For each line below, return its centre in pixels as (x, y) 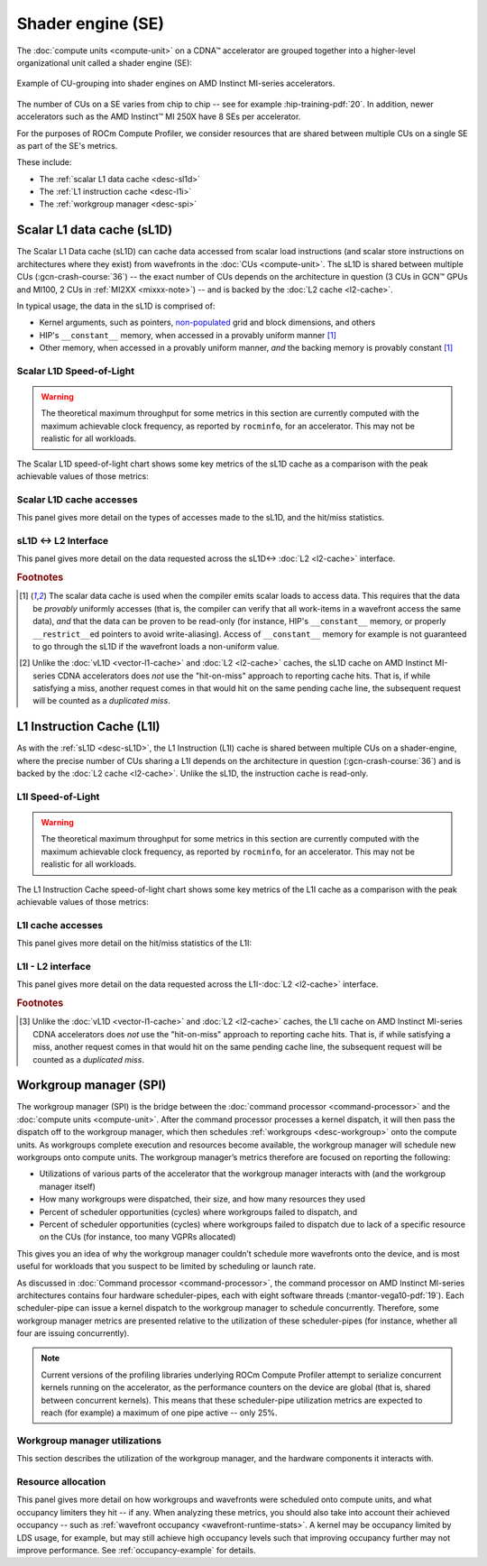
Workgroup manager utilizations (89, 1441)
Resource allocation (61, 1481)
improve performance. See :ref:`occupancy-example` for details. (136, 1550)
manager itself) (68, 1186)
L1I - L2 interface (54, 966)
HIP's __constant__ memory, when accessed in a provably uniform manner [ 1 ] (188, 335)
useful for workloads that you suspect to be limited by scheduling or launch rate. (166, 1267)
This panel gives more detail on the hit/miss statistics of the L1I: (134, 944)
